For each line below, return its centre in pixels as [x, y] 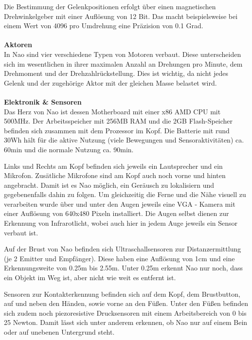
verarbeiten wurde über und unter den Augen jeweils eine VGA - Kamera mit [120, 204]
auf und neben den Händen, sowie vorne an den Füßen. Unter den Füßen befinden [126, 303]
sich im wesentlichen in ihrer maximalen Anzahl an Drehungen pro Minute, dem [123, 63]
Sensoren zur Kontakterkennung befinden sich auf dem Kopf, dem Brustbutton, [122, 294]
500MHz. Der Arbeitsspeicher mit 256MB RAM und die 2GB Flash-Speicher [118, 121]
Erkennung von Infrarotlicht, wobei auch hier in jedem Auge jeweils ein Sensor [121, 223]
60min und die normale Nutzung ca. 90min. [69, 149]
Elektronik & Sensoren [43, 101]
